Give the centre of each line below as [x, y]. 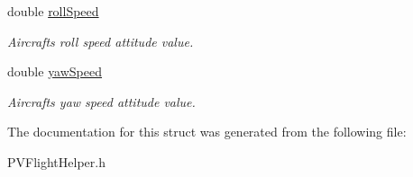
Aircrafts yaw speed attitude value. [101, 101]
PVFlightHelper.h [56, 161]
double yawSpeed [55, 71]
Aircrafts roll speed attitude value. [101, 41]
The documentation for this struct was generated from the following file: [207, 132]
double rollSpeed [53, 11]
